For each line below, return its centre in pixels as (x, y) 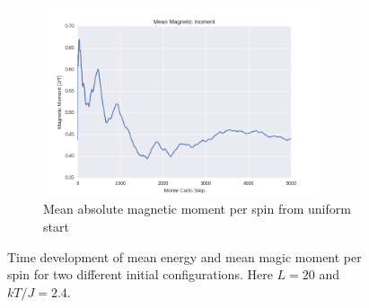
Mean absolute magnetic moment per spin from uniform (197, 209)
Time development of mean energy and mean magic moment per (184, 256)
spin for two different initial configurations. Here (140, 274)
